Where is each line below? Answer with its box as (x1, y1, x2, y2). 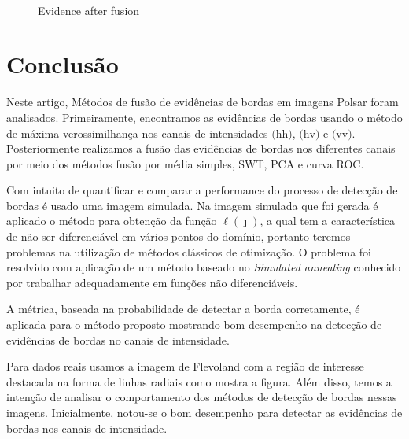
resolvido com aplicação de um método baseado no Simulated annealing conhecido (6, 259, 401, 275)
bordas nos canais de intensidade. (6, 419, 168, 436)
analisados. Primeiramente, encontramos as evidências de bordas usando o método (6, 109, 403, 125)
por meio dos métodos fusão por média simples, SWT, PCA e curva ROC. (6, 155, 364, 172)
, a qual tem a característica (260, 212, 396, 229)
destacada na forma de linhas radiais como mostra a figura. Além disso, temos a (6, 373, 392, 389)
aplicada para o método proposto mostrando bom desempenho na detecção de (6, 316, 382, 333)
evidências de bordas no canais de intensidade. (6, 331, 230, 348)
